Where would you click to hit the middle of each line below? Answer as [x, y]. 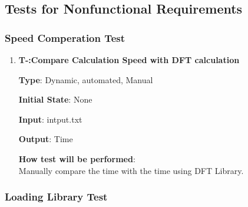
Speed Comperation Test [65, 37]
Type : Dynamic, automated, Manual [86, 79]
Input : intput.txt [50, 119]
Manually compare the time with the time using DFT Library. [131, 170]
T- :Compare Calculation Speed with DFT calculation [129, 60]
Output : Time [46, 139]
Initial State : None [55, 99]
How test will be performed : [77, 158]
